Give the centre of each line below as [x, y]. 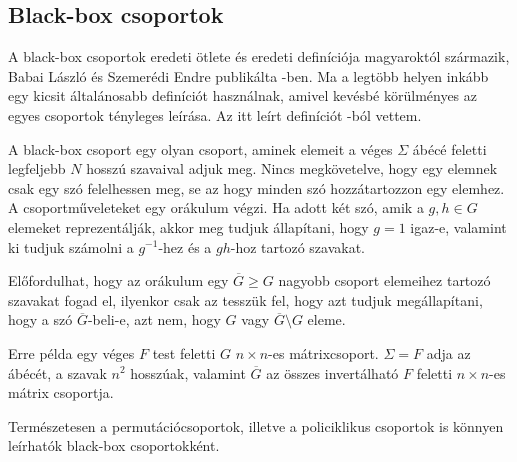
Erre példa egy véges [71, 352]
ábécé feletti [449, 148]
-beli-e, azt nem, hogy [154, 319]
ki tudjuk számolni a [71, 246]
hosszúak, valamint [188, 372]
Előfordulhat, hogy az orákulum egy [118, 280]
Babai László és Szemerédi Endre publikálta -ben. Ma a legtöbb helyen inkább [248, 75]
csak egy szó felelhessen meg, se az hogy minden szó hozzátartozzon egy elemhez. [256, 187]
